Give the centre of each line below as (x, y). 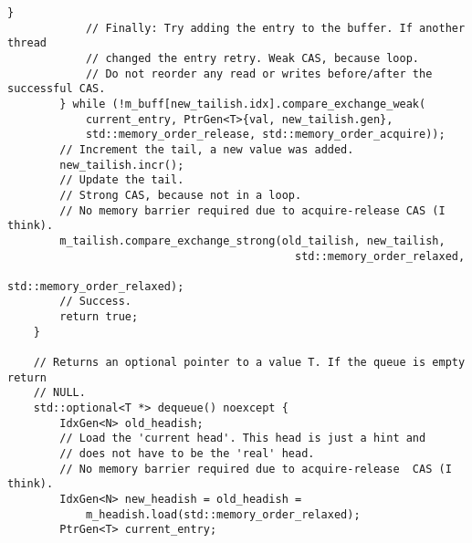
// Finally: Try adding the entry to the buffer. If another (275, 28)
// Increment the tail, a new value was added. (207, 149)
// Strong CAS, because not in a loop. (181, 195)
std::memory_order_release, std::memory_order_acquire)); (265, 135)
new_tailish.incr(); (122, 165)
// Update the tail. (122, 180)
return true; (99, 317)
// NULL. (59, 393)
